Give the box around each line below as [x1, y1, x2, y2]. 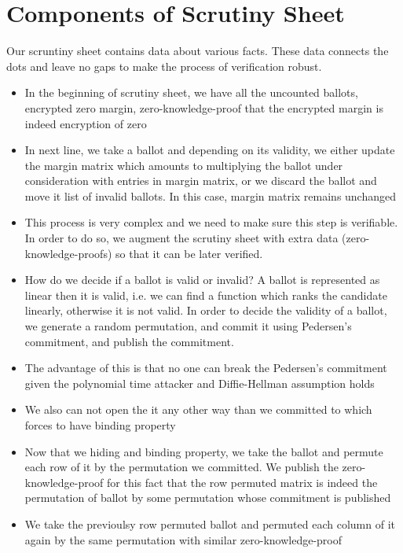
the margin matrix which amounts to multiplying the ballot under [24, 157, 343, 173]
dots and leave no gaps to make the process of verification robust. [6, 57, 322, 74]
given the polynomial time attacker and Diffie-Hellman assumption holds [24, 374, 375, 391]
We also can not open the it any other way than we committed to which [24, 401, 372, 418]
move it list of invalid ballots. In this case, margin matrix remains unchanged [24, 187, 397, 204]
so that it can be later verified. [115, 245, 263, 261]
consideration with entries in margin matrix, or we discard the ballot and [24, 172, 377, 189]
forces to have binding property [24, 417, 176, 433]
